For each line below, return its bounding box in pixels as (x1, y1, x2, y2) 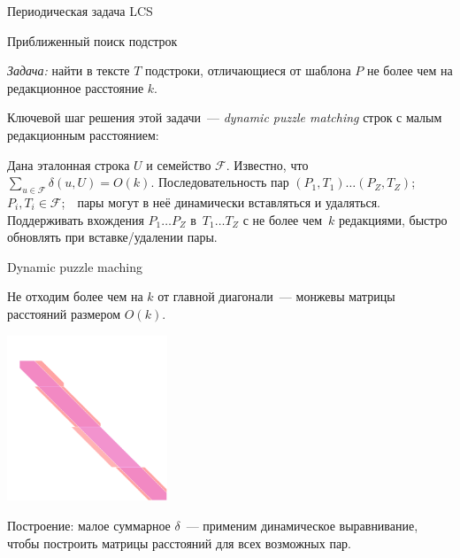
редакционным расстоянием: (7, 125, 159, 143)
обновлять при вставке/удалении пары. (7, 228, 218, 246)
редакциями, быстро (339, 210, 448, 229)
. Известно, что (226, 155, 309, 174)
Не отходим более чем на (7, 287, 143, 306)
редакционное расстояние (7, 78, 144, 97)
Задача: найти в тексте (7, 61, 130, 80)
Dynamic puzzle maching (7, 257, 143, 275)
